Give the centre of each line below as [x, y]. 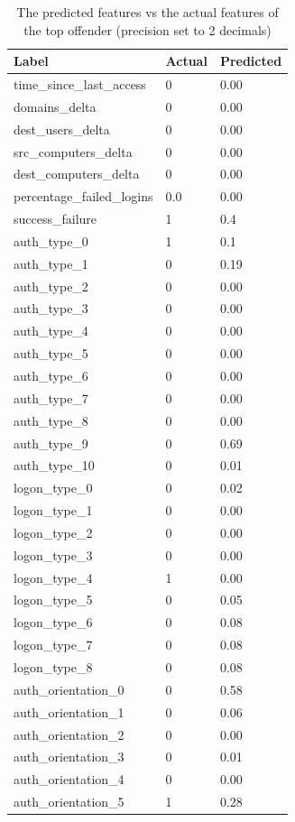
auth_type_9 [51, 443]
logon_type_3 [53, 554]
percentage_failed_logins [83, 196]
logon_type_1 [53, 510]
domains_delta [55, 106]
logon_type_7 [53, 645]
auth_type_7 [51, 397]
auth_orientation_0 [69, 689]
